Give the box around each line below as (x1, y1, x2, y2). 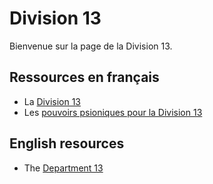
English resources (9, 135, 125, 152)
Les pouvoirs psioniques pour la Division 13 (23, 106, 203, 118)
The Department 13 (23, 162, 104, 174)
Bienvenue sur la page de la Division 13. (9, 40, 173, 52)
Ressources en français (9, 69, 160, 86)
